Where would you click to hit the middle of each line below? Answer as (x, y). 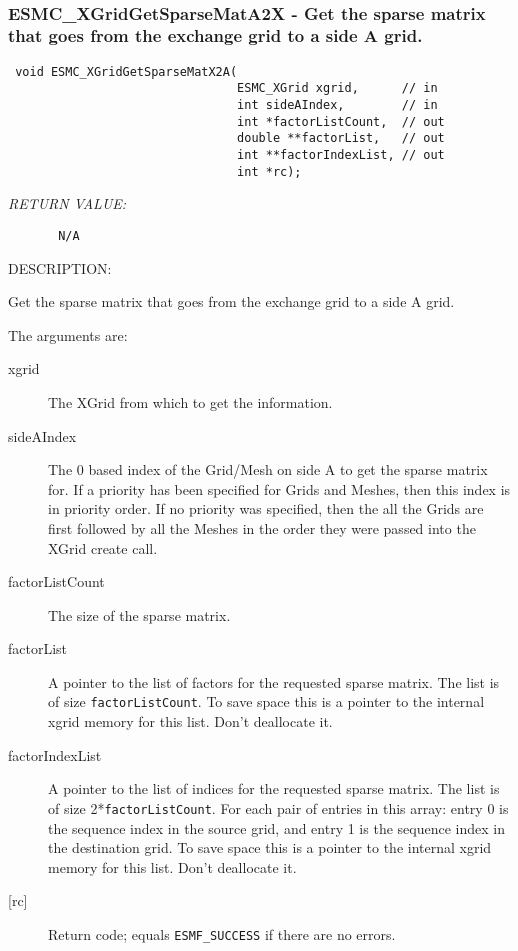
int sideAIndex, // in (337, 105)
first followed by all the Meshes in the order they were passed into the (262, 527)
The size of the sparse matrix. (139, 614)
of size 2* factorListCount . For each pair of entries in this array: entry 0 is (278, 807)
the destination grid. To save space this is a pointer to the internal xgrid (270, 847)
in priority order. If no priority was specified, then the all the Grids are (266, 508)
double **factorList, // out (341, 138)
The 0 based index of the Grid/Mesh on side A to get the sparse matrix (268, 469)
